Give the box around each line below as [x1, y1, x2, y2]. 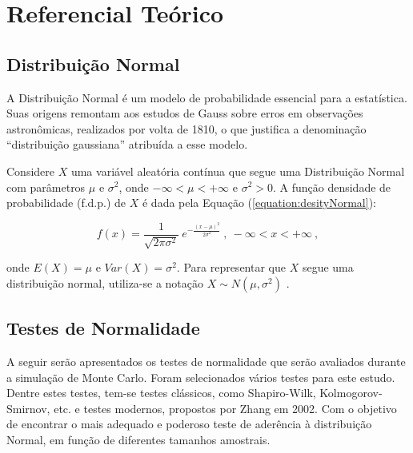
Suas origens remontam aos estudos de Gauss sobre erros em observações [6, 105, 363, 121]
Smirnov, [6, 399, 50, 416]
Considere [6, 162, 55, 179]
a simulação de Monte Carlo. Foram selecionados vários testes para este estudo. [6, 368, 395, 385]
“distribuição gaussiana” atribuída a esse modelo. [6, 136, 248, 153]
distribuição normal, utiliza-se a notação [6, 274, 204, 291]
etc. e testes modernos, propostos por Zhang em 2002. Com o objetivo [54, 399, 397, 416]
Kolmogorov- [319, 384, 383, 401]
